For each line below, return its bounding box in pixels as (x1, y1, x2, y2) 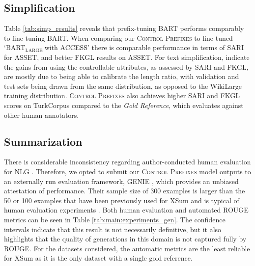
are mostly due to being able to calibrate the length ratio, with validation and (4, 71, 239, 81)
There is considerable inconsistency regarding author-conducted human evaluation (4, 157, 251, 167)
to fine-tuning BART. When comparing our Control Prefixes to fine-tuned (4, 32, 233, 43)
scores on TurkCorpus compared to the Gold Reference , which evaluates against (4, 100, 244, 110)
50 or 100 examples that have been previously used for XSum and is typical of (4, 195, 239, 205)
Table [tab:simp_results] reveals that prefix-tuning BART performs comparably (4, 23, 244, 33)
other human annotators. (4, 109, 79, 120)
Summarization (4, 133, 83, 149)
